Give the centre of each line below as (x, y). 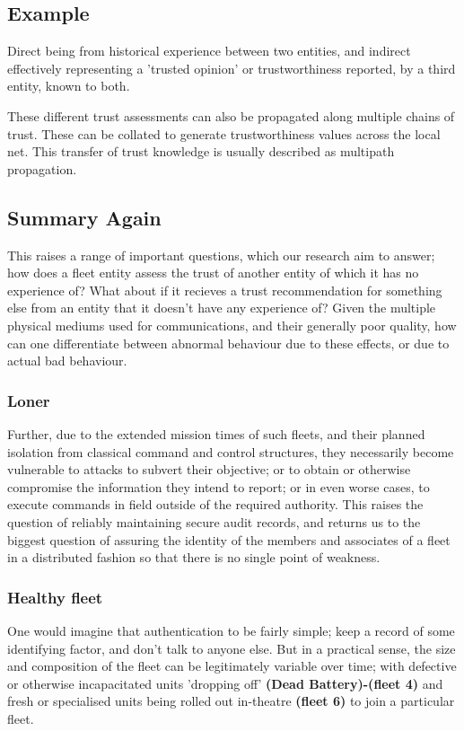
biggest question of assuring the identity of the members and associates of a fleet (229, 539)
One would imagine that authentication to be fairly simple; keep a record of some (231, 630)
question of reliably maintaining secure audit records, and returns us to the (214, 521)
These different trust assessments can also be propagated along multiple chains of (231, 115)
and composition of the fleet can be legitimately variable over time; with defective (232, 666)
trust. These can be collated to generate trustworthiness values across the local (224, 133)
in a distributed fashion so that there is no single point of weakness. (194, 557)
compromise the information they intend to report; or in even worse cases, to (219, 486)
